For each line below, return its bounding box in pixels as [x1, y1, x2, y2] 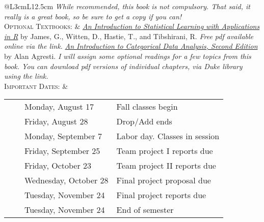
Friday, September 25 [24, 145, 100, 157]
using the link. [4, 71, 48, 81]
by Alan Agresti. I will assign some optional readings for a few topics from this [4, 50, 251, 61]
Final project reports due [116, 189, 206, 201]
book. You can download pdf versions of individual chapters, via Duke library [4, 60, 243, 71]
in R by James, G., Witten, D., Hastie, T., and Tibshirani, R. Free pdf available [4, 30, 254, 41]
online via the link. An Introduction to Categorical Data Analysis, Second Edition [4, 41, 258, 51]
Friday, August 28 [24, 115, 88, 128]
